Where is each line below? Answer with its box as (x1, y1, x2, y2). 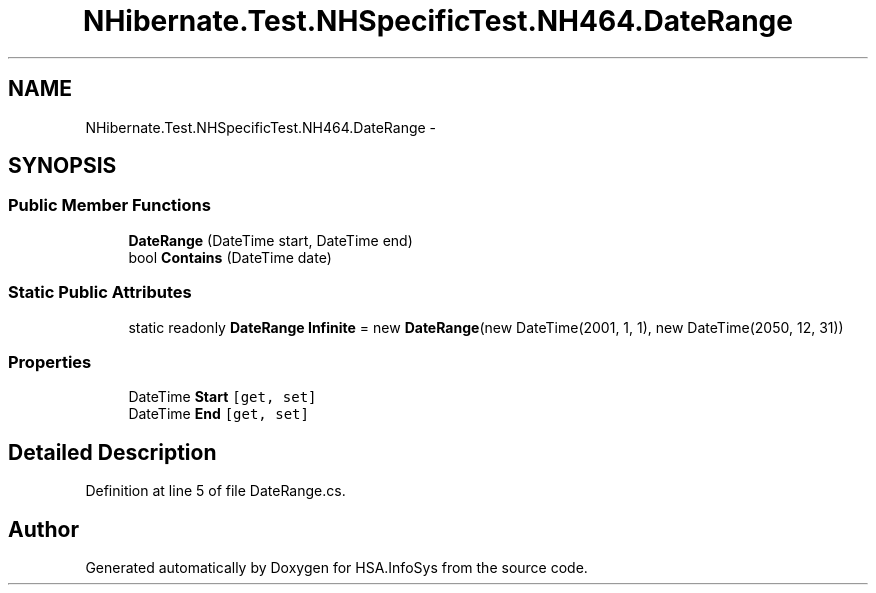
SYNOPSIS (8, 153, 117, 179)
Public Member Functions (8, 195, 211, 216)
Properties (8, 351, 92, 372)
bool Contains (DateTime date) (128, 248, 332, 266)
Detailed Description (8, 439, 217, 465)
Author (8, 516, 79, 542)
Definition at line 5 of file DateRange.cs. (85, 482, 346, 500)
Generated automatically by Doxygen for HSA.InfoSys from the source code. (85, 559, 588, 576)
